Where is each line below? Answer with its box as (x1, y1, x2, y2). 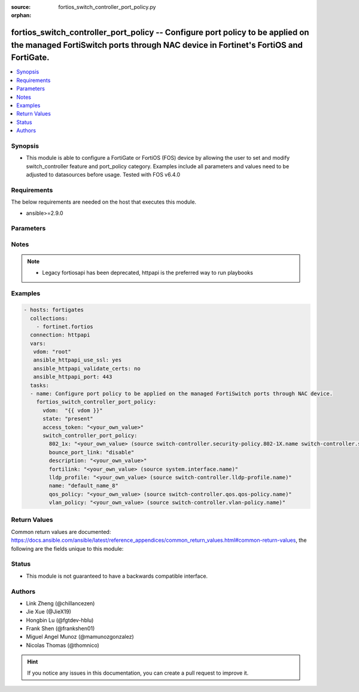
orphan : (11, 12, 32, 19)
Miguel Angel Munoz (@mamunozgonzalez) (26, 633, 134, 641)
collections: (30, 315, 68, 321)
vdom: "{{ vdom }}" (42, 407, 103, 414)
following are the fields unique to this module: (11, 545, 124, 552)
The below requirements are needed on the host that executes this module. (11, 198, 197, 206)
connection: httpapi (30, 332, 90, 338)
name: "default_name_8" (48, 482, 119, 489)
